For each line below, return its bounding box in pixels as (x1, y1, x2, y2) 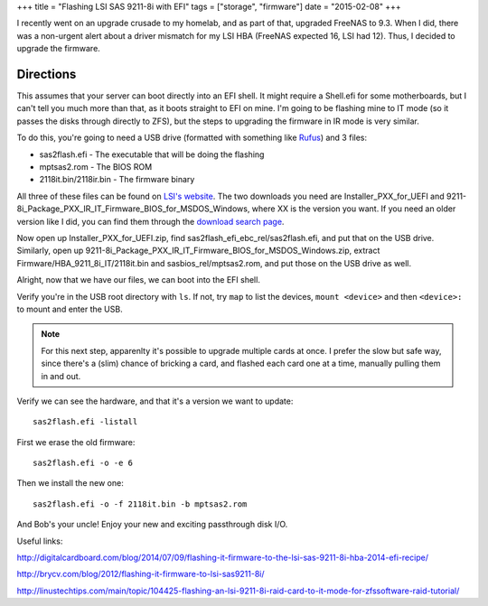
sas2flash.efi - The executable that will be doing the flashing (39, 149, 265, 160)
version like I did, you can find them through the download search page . (16, 216, 285, 227)
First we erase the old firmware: (16, 436, 136, 447)
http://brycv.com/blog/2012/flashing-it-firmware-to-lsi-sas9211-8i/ (16, 569, 266, 580)
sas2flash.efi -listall (33, 416, 138, 427)
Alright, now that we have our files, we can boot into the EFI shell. (16, 275, 261, 285)
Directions (16, 66, 77, 81)
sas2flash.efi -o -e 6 (33, 458, 134, 469)
